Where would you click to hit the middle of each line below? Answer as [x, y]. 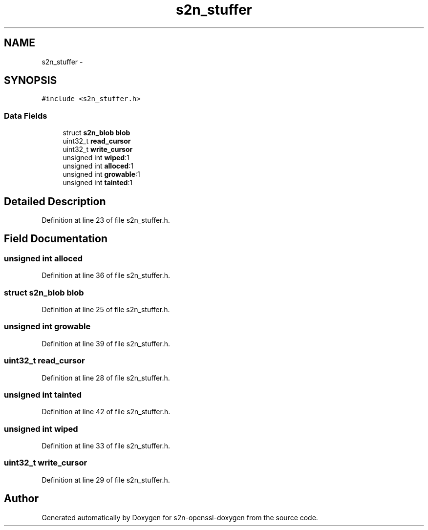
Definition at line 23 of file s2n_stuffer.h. [106, 220]
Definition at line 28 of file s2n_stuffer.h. [106, 378]
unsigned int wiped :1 [96, 158]
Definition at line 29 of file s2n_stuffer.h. [106, 480]
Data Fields [26, 116]
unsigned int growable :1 [101, 174]
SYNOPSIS [31, 81]
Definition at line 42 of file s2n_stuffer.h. [106, 412]
